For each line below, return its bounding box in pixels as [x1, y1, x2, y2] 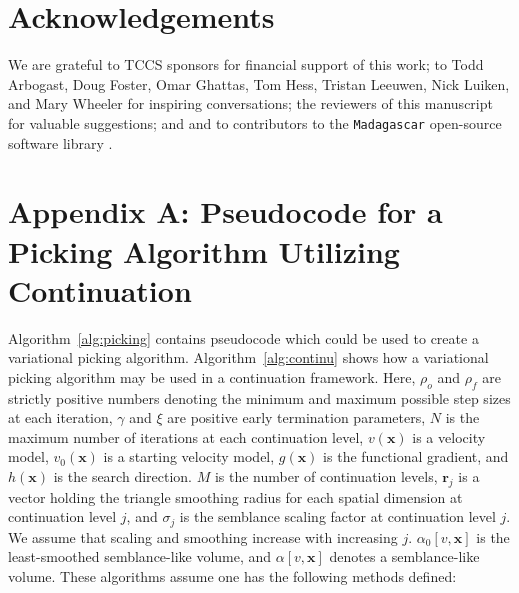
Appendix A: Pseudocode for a [8, 191, 443, 232]
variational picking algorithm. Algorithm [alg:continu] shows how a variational [8, 347, 489, 368]
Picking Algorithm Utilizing [8, 230, 400, 271]
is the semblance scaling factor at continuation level [179, 506, 496, 527]
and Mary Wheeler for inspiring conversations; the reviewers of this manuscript [8, 93, 493, 114]
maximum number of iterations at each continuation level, [8, 426, 364, 447]
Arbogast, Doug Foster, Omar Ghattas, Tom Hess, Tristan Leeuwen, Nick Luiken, [8, 73, 510, 94]
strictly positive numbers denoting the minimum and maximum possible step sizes [8, 387, 511, 408]
